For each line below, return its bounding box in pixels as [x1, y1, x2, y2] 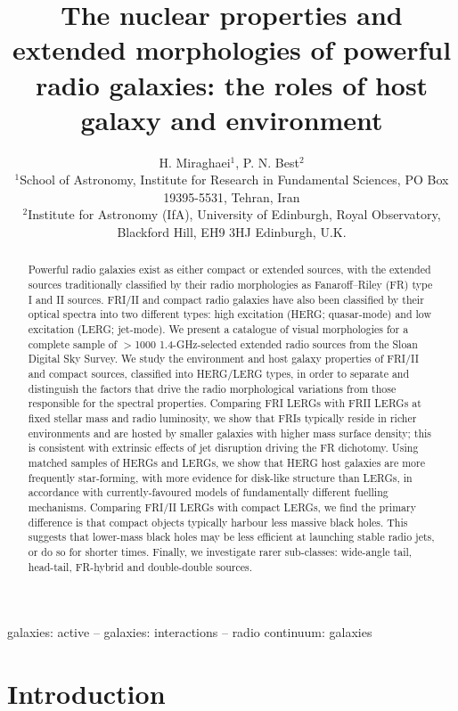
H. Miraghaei [159, 152, 231, 171]
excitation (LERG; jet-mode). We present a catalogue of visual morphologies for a [28, 322, 409, 337]
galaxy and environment [80, 101, 383, 137]
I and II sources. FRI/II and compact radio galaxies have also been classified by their [28, 291, 424, 306]
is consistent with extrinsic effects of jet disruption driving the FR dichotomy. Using [28, 440, 419, 455]
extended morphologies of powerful [12, 31, 452, 68]
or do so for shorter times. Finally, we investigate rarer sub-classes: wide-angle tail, [28, 543, 413, 559]
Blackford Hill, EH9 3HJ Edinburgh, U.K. [117, 223, 347, 241]
